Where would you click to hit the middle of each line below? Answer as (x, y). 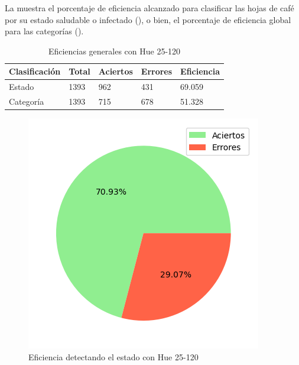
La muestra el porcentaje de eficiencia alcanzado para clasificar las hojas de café (149, 8)
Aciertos (116, 71)
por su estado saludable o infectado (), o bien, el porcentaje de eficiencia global (148, 19)
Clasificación (35, 71)
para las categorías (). (44, 31)
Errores (157, 71)
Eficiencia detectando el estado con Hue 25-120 (113, 356)
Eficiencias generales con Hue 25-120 (114, 51)
